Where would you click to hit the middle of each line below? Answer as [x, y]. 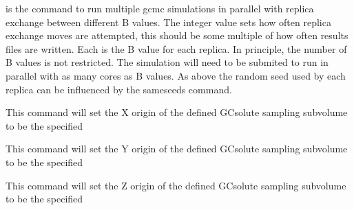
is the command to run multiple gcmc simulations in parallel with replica [160, 8]
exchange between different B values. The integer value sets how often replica [168, 22]
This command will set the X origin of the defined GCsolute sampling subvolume [177, 112]
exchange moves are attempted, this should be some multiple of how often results [177, 35]
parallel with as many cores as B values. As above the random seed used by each [176, 75]
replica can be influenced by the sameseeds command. [119, 89]
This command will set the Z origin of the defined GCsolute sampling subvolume [176, 185]
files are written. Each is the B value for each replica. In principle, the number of [176, 48]
